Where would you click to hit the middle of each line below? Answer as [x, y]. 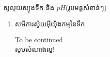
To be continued [39, 40]
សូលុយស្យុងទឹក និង [29, 7]
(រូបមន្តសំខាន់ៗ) [86, 7]
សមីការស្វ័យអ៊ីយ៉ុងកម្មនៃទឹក [50, 23]
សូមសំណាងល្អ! [35, 49]
